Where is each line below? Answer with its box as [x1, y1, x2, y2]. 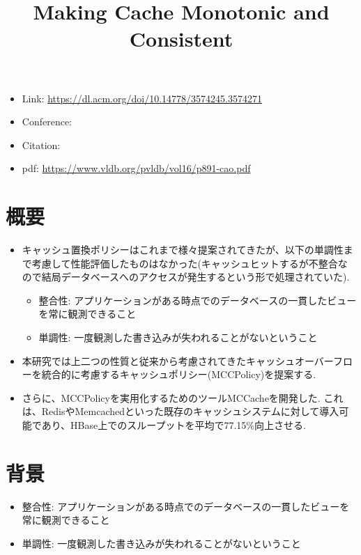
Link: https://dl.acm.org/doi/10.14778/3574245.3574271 [22, 91, 262, 105]
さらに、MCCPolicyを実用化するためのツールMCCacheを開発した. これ [22, 390, 344, 405]
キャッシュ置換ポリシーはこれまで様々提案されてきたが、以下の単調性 [22, 242, 344, 257]
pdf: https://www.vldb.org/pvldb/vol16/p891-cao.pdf [22, 161, 251, 175]
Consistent [129, 24, 233, 53]
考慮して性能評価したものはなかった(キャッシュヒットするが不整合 [31, 256, 338, 270]
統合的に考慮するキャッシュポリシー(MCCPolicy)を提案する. [41, 367, 316, 382]
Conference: [22, 114, 72, 129]
